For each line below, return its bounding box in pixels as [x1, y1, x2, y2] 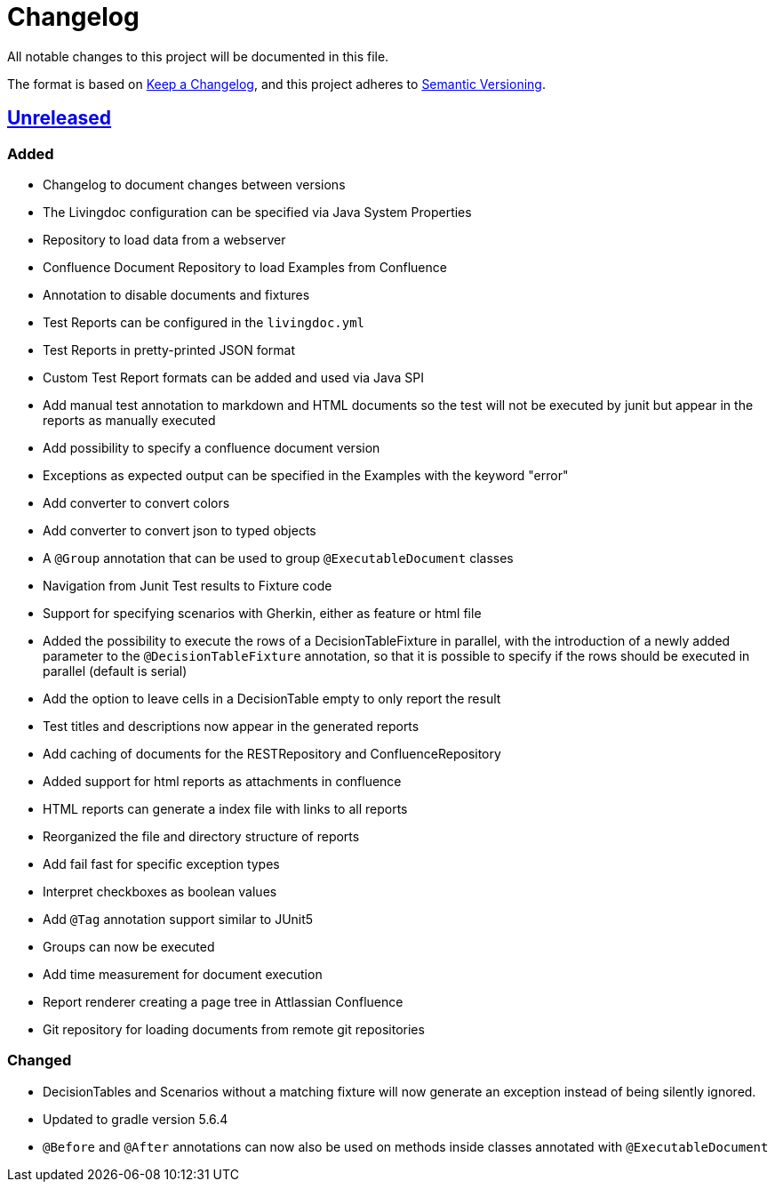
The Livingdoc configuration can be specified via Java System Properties [43, 204, 472, 220]
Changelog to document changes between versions [43, 176, 346, 192]
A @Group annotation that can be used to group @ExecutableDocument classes [43, 550, 514, 566]
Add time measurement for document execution [43, 966, 323, 982]
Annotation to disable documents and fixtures [43, 286, 310, 302]
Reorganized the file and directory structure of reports [43, 828, 360, 844]
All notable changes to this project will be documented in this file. [7, 48, 389, 64]
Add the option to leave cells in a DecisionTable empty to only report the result [43, 690, 501, 706]
